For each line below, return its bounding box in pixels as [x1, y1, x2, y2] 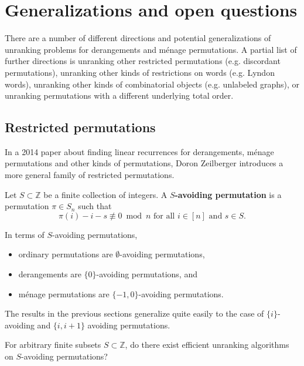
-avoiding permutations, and [96, 268, 197, 280]
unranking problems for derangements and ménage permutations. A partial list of [5, 43, 297, 55]
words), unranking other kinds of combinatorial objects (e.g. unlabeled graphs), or [5, 78, 300, 90]
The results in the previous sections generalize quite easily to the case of [5, 307, 264, 320]
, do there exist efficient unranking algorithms [125, 338, 289, 351]
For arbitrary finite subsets [5, 338, 101, 351]
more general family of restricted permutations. [5, 169, 175, 181]
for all [153, 211, 175, 220]
